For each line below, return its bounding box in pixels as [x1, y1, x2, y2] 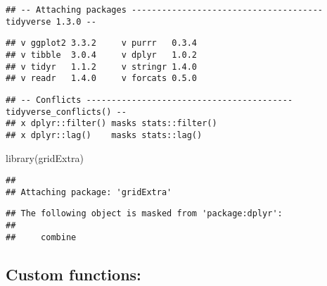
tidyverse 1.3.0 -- [6, 16, 96, 27]
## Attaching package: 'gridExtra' [6, 187, 172, 197]
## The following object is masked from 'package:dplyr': [6, 209, 283, 219]
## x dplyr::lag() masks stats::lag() [6, 130, 203, 140]
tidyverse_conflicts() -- [6, 106, 127, 117]
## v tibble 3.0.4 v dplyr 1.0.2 [6, 49, 198, 60]
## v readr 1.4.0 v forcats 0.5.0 [6, 73, 198, 84]
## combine [6, 232, 77, 242]
